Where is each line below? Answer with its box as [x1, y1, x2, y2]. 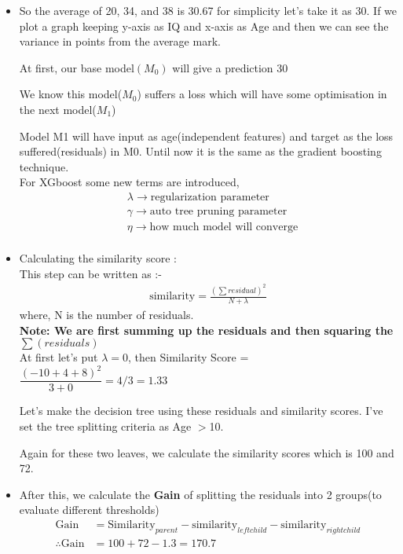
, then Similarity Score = [128, 349, 249, 365]
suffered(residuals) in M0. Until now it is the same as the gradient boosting [19, 143, 382, 160]
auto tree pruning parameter [149, 205, 288, 217]
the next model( [19, 101, 97, 117]
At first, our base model [19, 59, 134, 75]
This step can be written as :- [19, 265, 162, 281]
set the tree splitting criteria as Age [19, 417, 192, 434]
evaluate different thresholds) [19, 501, 159, 518]
